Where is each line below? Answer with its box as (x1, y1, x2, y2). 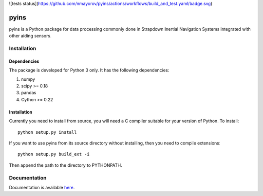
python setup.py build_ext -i (18, 151, 90, 157)
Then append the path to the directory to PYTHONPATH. (9, 162, 123, 168)
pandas (21, 90, 37, 96)
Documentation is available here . (9, 184, 75, 190)
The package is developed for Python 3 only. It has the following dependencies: (9, 67, 169, 73)
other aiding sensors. (9, 33, 52, 39)
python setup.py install (18, 129, 77, 135)
